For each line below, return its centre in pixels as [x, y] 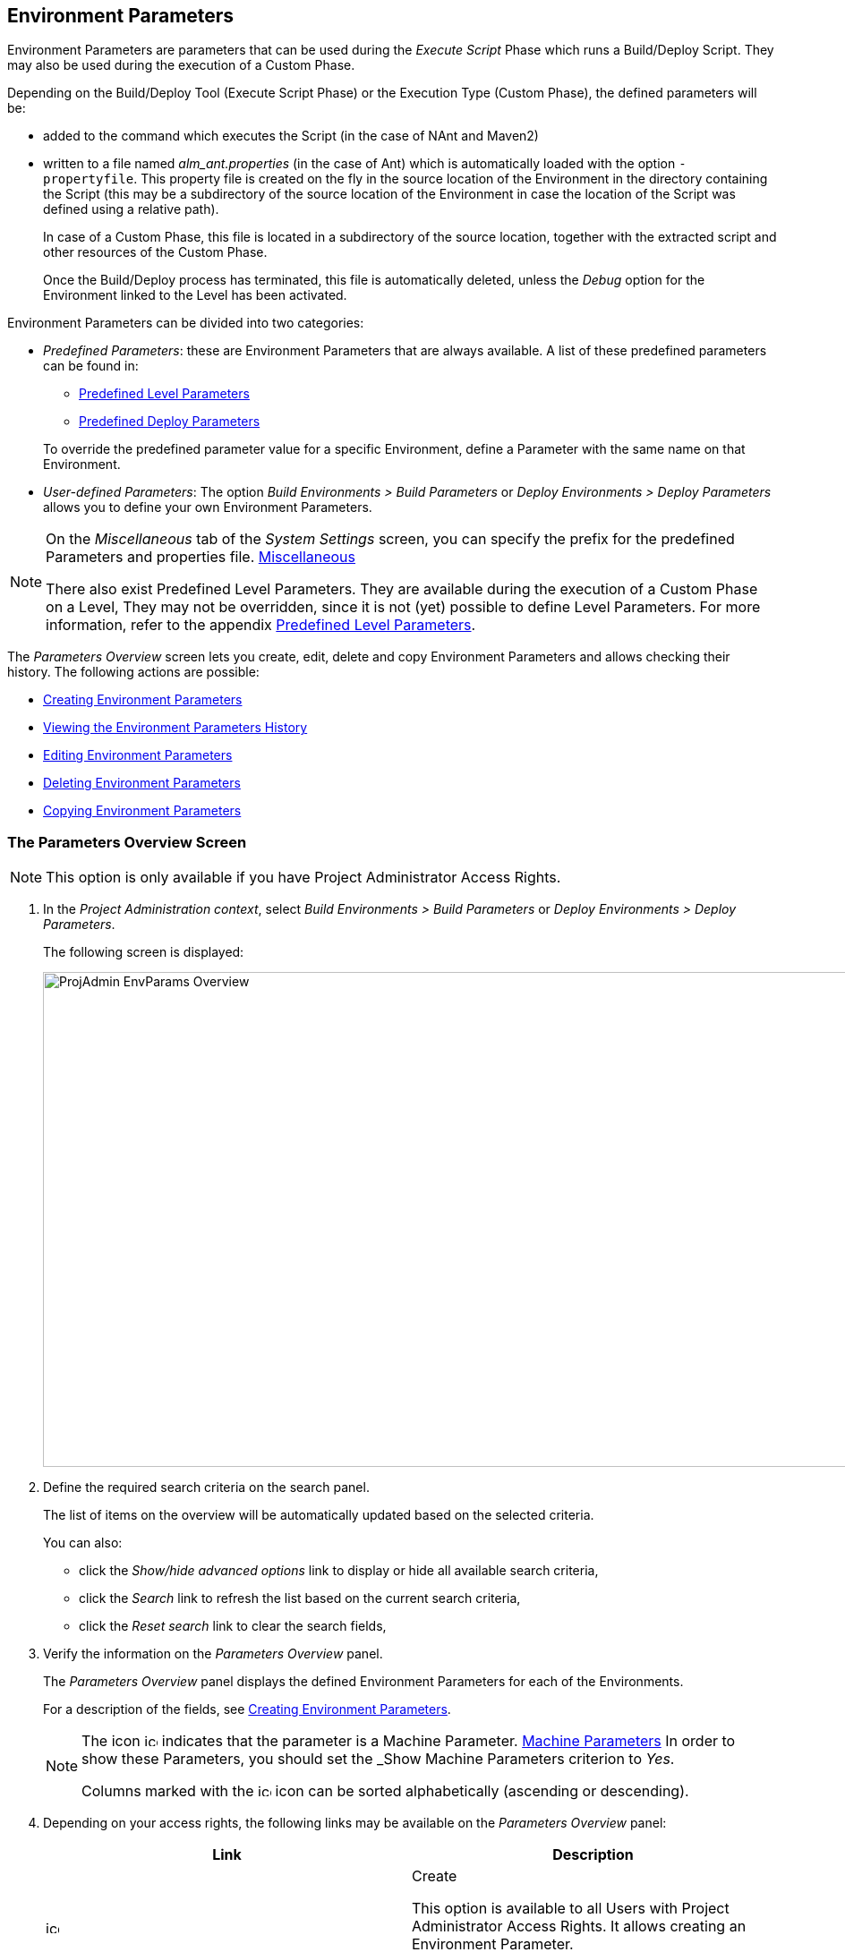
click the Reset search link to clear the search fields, [233, 1626]
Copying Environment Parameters [142, 811]
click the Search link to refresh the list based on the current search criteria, [300, 1598]
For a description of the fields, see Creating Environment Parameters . [247, 1709]
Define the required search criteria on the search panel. [206, 1487]
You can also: [83, 1543]
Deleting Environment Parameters [142, 783]
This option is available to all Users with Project [571, 1909]
